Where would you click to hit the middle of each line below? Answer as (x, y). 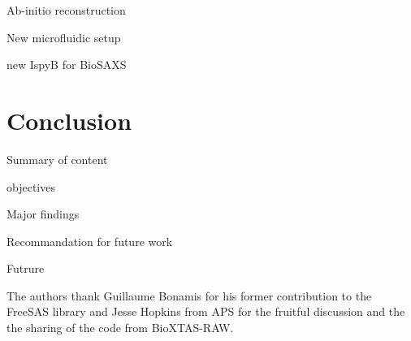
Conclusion (69, 120)
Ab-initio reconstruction (66, 10)
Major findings (43, 214)
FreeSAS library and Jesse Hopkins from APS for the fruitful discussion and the (206, 311)
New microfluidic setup (64, 37)
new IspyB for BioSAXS (67, 65)
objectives (31, 186)
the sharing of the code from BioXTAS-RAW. (120, 328)
